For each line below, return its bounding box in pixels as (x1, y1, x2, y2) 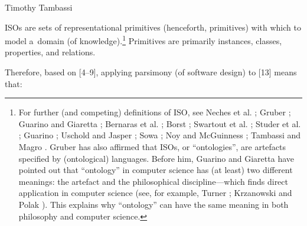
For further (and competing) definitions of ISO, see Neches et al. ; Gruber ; (18, 106, 291, 118)
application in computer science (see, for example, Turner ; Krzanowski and (18, 187, 292, 199)
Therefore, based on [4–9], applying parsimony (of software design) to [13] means (5, 66, 297, 78)
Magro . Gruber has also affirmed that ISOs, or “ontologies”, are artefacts (18, 141, 286, 152)
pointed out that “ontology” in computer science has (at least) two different (18, 164, 293, 176)
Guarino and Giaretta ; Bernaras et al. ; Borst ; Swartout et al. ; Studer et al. (18, 117, 301, 129)
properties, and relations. (5, 46, 96, 58)
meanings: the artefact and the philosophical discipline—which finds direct (18, 175, 288, 187)
